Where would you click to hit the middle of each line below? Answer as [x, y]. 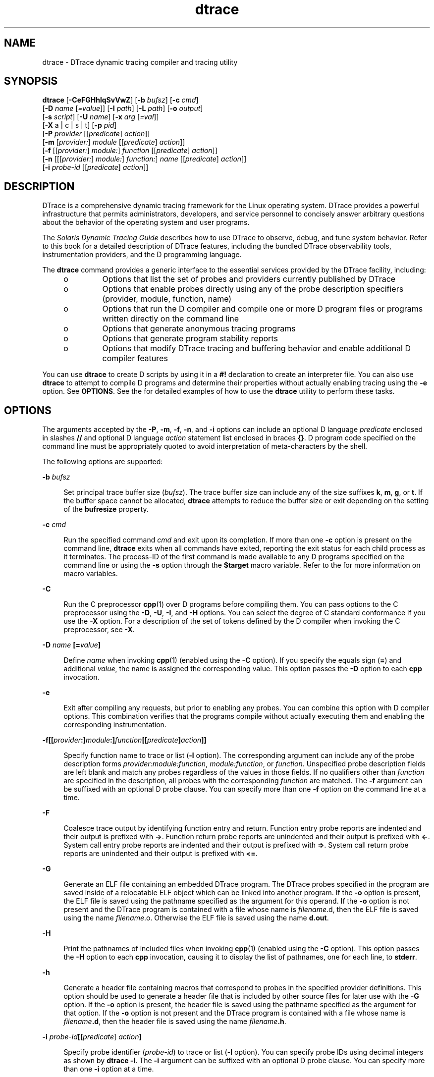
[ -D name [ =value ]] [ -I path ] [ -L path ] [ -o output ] [123, 108]
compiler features [135, 358]
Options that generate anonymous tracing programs [199, 329]
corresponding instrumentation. [115, 725]
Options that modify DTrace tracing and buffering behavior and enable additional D [256, 349]
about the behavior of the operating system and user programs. [146, 222]
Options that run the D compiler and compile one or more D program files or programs [263, 309]
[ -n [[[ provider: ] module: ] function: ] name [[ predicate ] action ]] [144, 159]
